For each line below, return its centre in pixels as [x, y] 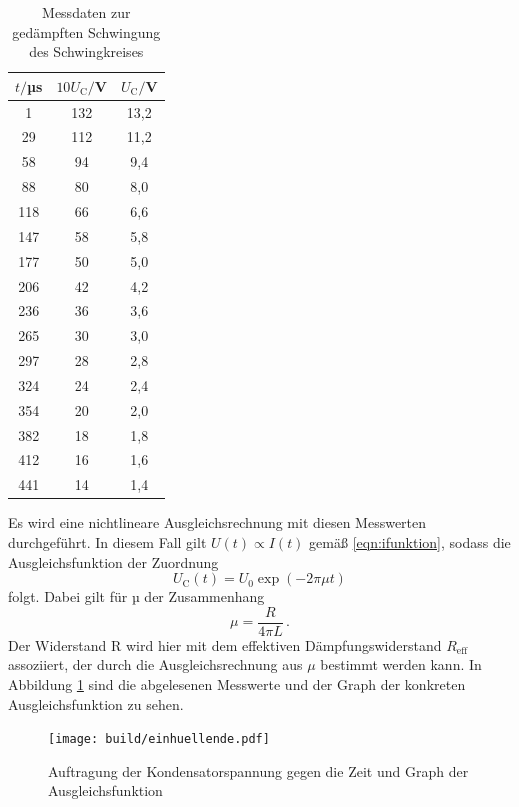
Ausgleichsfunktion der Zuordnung [113, 561]
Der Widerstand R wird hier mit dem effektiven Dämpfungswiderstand [225, 644]
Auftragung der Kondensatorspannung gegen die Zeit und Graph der [258, 770]
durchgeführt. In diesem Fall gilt [107, 541]
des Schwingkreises [86, 51]
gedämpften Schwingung [86, 31]
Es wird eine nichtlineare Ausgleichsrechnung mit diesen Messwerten [217, 522]
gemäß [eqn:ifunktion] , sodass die [410, 541]
